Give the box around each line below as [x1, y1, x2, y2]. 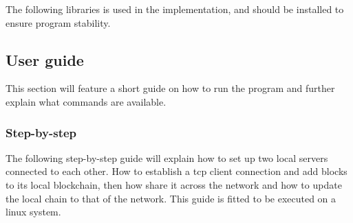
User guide [6, 49, 84, 70]
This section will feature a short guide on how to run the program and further [6, 81, 335, 95]
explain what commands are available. [6, 94, 167, 108]
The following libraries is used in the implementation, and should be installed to [6, 2, 344, 16]
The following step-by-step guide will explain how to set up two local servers [6, 150, 328, 165]
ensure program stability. [6, 15, 111, 30]
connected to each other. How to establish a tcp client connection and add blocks [6, 164, 347, 178]
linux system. [6, 204, 61, 219]
